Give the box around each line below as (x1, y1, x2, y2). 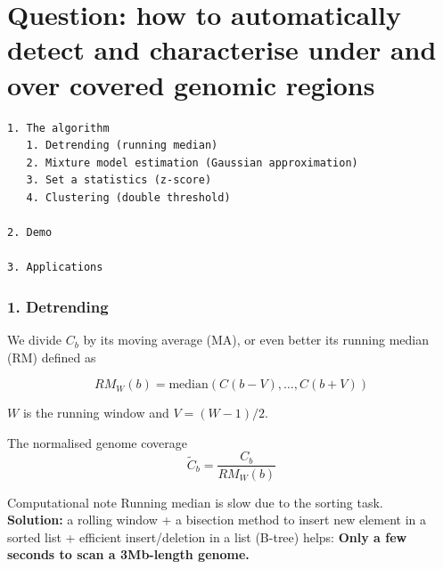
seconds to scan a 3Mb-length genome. (7, 545, 250, 564)
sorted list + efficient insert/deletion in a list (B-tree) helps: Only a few (7, 527, 407, 546)
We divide (7, 330, 62, 349)
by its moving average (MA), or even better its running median (83, 330, 430, 349)
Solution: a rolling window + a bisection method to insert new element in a (7, 510, 426, 529)
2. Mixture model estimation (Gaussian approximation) (26, 156, 358, 169)
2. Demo (7, 226, 53, 240)
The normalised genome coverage (7, 433, 187, 451)
